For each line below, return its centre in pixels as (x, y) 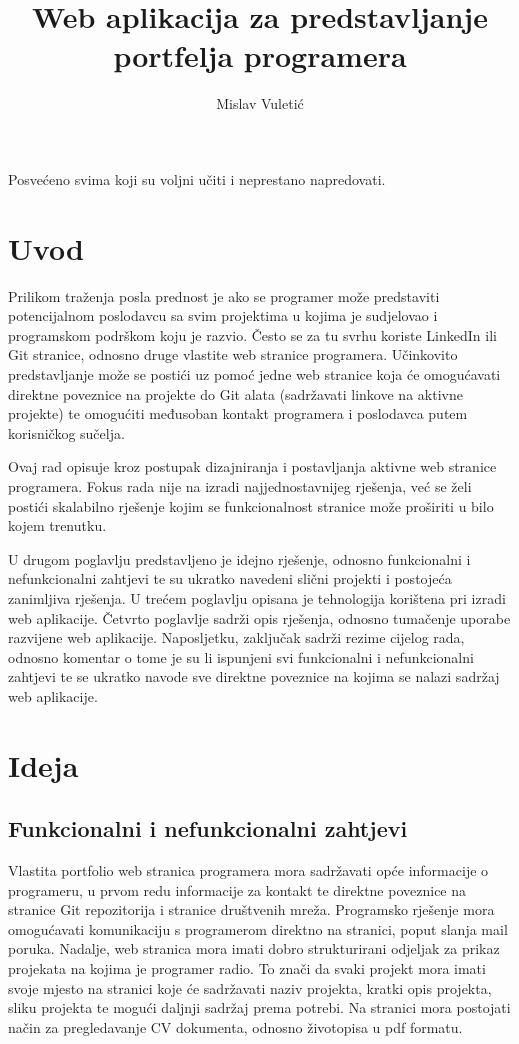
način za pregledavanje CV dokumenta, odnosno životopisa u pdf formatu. (235, 1026)
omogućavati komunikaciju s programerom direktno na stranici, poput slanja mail (258, 928)
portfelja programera (260, 55)
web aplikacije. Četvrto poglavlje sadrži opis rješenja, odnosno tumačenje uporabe (259, 617)
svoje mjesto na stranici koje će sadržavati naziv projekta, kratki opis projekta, (250, 987)
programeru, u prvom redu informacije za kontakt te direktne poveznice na (237, 889)
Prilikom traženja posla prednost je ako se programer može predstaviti (224, 295)
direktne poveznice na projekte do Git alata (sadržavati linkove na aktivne (235, 393)
